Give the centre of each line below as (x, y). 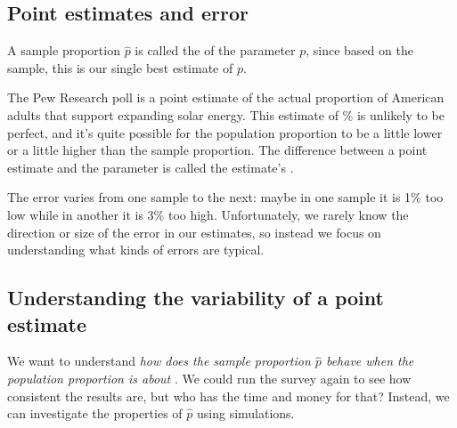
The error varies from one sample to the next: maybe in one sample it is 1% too (225, 197)
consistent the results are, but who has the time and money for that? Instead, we (228, 396)
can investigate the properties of (95, 413)
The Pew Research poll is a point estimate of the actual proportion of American (226, 97)
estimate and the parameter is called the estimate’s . (151, 167)
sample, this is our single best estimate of (120, 67)
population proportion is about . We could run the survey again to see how (209, 378)
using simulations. (245, 413)
